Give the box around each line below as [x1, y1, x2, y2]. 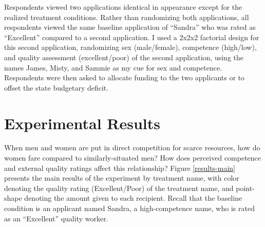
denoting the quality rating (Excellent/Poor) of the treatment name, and [4, 182, 234, 193]
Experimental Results [4, 112, 160, 133]
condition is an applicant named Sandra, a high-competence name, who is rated [4, 203, 255, 214]
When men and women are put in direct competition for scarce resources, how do [4, 142, 260, 153]
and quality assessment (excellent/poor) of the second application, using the [4, 51, 244, 62]
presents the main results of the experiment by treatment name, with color [4, 172, 239, 183]
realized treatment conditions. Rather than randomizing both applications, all [4, 11, 249, 22]
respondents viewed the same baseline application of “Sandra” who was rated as [4, 22, 256, 32]
